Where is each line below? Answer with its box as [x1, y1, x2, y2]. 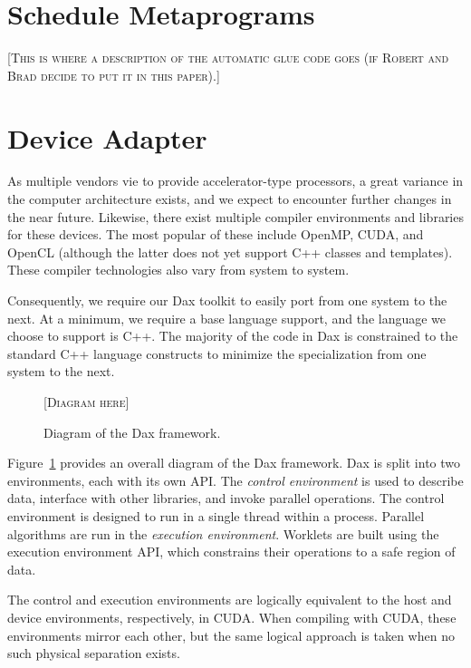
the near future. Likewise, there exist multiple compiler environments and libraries [7, 207, 464, 226]
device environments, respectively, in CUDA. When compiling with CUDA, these [7, 607, 457, 626]
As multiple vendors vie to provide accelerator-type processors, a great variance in [7, 171, 464, 190]
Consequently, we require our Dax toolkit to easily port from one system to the [7, 291, 447, 309]
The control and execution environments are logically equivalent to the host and [7, 590, 452, 609]
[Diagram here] [43, 392, 130, 411]
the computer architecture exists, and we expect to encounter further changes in [7, 189, 452, 208]
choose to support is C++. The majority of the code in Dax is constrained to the [7, 326, 458, 345]
